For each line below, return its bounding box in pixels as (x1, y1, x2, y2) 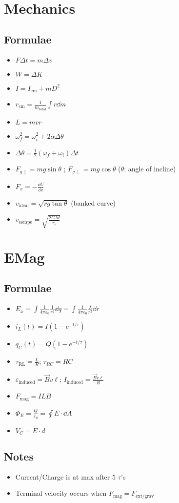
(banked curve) (71, 197, 116, 208)
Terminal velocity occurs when (15, 488, 107, 498)
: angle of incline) (124, 164, 176, 174)
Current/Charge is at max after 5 (15, 471, 116, 482)
